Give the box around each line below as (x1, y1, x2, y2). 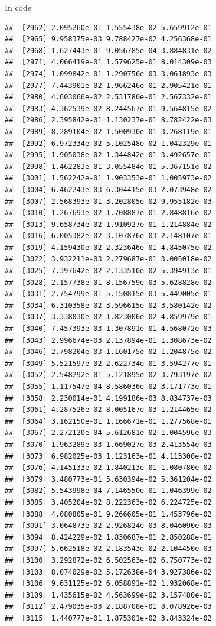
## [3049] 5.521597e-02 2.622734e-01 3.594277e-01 (5, 359, 212, 368)
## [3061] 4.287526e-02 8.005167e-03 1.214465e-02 (5, 406, 212, 414)
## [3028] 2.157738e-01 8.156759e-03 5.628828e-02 (5, 278, 212, 287)
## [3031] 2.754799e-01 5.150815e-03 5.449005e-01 (5, 290, 212, 299)
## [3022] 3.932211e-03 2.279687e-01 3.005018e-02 (5, 255, 212, 264)
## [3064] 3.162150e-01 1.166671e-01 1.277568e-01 (5, 417, 212, 426)
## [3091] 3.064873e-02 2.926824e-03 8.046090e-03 (5, 521, 212, 530)
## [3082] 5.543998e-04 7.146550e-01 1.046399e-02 (5, 486, 212, 495)
